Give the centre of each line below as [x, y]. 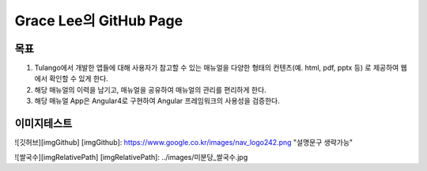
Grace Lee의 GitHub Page [99, 21]
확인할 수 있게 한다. [78, 78]
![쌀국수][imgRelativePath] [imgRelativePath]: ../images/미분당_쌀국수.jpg [131, 157]
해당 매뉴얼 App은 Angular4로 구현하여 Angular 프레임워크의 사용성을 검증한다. [157, 101]
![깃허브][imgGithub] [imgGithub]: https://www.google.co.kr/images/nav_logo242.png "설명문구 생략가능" [184, 142]
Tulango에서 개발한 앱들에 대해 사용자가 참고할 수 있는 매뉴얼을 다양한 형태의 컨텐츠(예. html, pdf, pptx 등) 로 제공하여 [217, 68]
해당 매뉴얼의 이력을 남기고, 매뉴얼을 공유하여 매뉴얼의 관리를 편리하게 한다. [150, 89]
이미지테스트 [43, 124]
